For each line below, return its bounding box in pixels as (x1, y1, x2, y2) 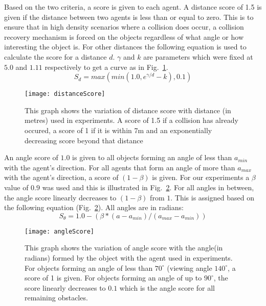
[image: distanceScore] (25, 90, 105, 98)
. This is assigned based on (170, 192, 254, 202)
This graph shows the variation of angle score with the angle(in (25, 242, 223, 253)
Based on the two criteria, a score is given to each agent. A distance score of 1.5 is (4, 2, 262, 12)
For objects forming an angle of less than (25, 262, 153, 273)
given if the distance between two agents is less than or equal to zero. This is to (4, 11, 254, 22)
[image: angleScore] (25, 227, 95, 235)
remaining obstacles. (25, 292, 88, 303)
